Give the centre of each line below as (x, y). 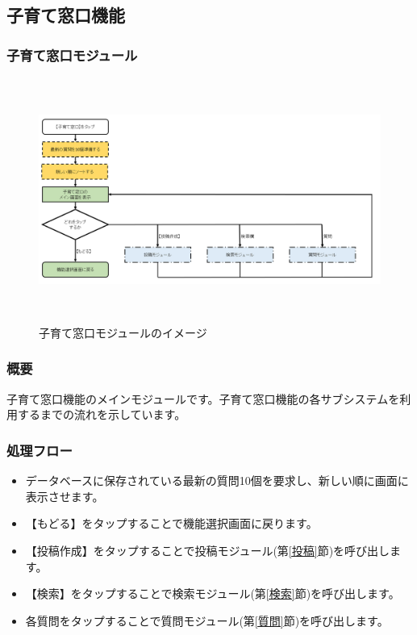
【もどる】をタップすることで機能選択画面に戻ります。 (171, 523)
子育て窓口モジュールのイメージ (123, 332)
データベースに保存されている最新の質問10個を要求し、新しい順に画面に (217, 480)
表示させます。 (65, 496)
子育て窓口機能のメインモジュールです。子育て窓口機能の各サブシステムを (203, 398)
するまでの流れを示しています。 (102, 414)
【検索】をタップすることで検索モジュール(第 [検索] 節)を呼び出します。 (213, 593)
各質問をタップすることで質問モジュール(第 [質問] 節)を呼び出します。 (207, 620)
